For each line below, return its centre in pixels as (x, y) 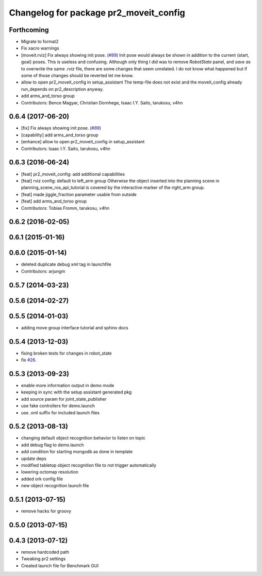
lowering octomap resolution (50, 472)
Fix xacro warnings (40, 48)
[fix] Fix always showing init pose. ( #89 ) (61, 128)
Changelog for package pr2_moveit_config (97, 13)
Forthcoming (29, 30)
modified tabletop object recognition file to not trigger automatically (89, 465)
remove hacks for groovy (46, 511)
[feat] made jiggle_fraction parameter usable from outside (79, 194)
